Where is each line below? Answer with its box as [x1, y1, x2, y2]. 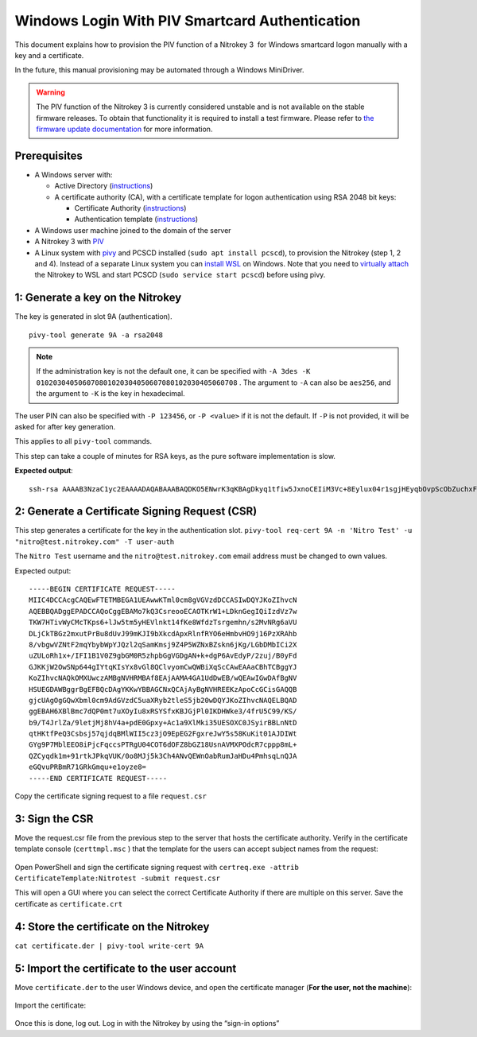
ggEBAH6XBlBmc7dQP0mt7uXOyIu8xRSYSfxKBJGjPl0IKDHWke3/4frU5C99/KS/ [29, 707, 297, 716]
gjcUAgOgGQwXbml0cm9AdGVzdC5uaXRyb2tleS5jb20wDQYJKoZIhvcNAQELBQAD [29, 696, 297, 705]
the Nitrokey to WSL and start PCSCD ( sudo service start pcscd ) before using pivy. [34, 270, 326, 280]
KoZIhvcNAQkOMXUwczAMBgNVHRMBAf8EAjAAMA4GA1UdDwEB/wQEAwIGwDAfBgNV [29, 674, 297, 683]
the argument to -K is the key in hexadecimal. [36, 389, 186, 398]
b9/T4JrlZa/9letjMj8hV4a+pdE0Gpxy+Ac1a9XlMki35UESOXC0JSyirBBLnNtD [29, 718, 297, 727]
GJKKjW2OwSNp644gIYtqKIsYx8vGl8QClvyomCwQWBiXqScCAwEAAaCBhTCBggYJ [29, 662, 297, 671]
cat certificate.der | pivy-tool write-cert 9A [14, 941, 204, 950]
